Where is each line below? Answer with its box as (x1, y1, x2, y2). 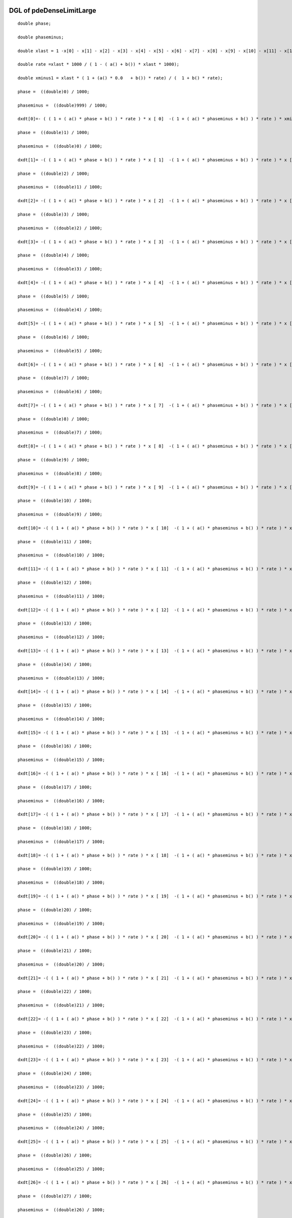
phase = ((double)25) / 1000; (18, 1111, 92, 1117)
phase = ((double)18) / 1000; (18, 825, 92, 831)
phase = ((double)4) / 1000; (18, 252, 90, 258)
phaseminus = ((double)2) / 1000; (18, 225, 103, 231)
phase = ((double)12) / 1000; (18, 580, 92, 586)
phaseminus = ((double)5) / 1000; (18, 348, 103, 353)
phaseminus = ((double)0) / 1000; (18, 144, 103, 149)
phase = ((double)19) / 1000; (18, 866, 92, 872)
